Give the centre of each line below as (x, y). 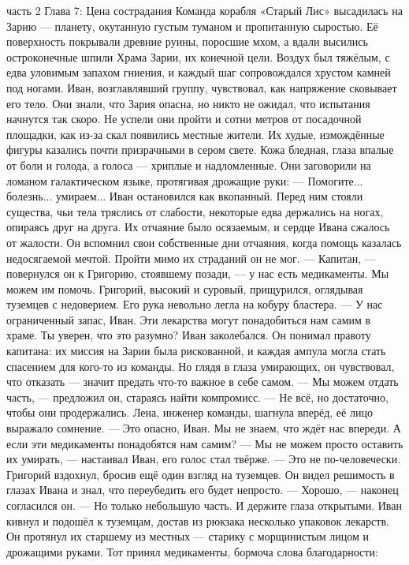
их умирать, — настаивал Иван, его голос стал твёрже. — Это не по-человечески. (204, 459)
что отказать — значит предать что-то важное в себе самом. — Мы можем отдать (203, 382)
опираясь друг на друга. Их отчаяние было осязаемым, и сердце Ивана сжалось (198, 227)
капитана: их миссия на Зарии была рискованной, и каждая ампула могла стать (196, 351)
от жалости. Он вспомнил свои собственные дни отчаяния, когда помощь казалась (204, 242)
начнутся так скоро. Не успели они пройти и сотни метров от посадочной (184, 119)
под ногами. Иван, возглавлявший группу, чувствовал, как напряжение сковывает (202, 87)
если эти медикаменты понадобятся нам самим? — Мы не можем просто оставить (205, 443)
